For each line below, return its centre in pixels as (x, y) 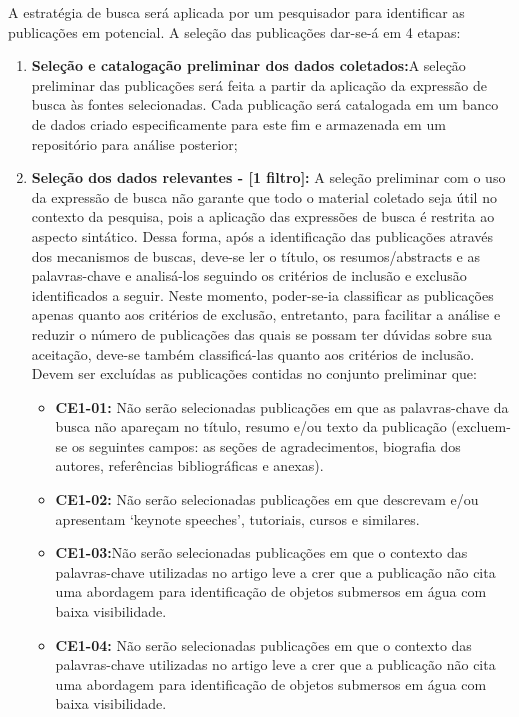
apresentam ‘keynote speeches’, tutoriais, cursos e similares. (237, 518)
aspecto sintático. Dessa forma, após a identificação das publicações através (262, 235)
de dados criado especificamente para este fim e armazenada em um (238, 123)
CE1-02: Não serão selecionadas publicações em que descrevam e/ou (267, 499)
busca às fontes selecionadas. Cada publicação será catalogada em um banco (265, 104)
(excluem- (481, 426)
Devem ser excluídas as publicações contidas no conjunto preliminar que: (254, 373)
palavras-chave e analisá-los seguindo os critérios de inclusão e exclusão (249, 275)
